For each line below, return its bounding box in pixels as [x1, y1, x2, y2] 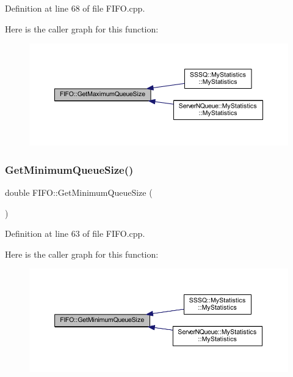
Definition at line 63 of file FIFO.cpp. [5, 227, 145, 240]
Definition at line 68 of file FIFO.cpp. [5, 2, 145, 14]
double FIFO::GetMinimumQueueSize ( [5, 186, 153, 198]
